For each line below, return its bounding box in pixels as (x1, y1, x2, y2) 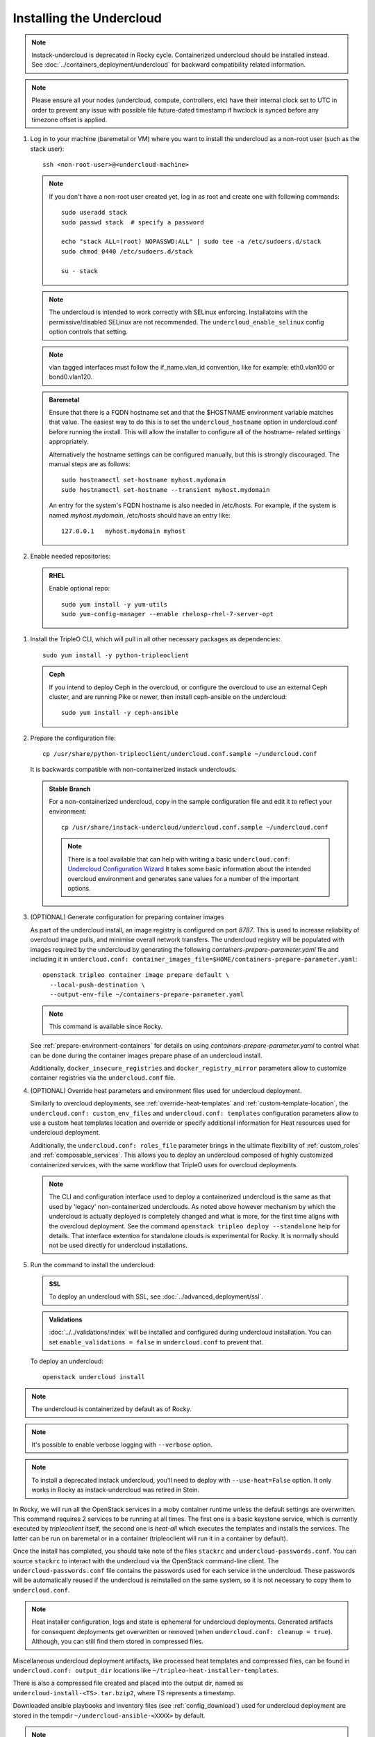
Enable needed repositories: (30, 552, 111, 561)
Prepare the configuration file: (30, 734, 116, 742)
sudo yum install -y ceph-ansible (61, 709, 178, 717)
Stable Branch (49, 784, 91, 793)
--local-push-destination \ (49, 980, 146, 989)
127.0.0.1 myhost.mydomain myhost (61, 527, 186, 535)
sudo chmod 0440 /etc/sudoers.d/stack (61, 247, 194, 255)
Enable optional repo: (49, 584, 110, 593)
